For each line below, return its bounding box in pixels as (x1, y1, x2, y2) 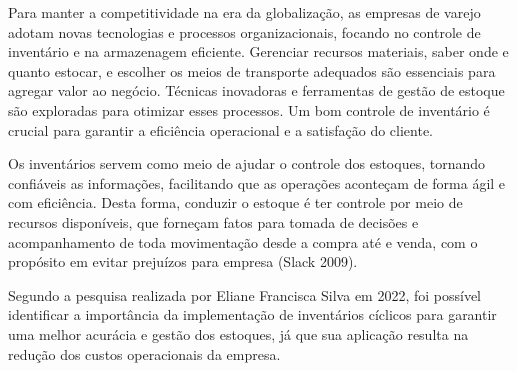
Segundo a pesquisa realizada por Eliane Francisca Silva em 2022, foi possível (8, 284, 482, 305)
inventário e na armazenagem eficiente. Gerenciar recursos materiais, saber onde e (8, 41, 509, 62)
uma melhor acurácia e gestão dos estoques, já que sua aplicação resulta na (8, 323, 469, 344)
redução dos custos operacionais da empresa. (8, 343, 281, 364)
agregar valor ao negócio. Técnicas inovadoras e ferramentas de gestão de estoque (8, 80, 505, 101)
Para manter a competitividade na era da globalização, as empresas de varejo (8, 2, 481, 22)
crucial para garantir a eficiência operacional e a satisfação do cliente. (8, 119, 433, 140)
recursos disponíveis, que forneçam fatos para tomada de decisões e (8, 211, 419, 232)
